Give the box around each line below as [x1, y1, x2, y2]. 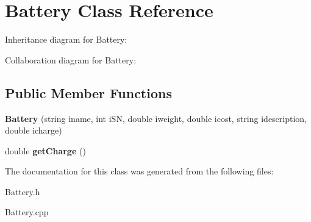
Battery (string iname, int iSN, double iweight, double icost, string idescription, [5, 112, 307, 124]
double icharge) [5, 124, 62, 137]
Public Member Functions [5, 83, 172, 102]
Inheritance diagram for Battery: [5, 33, 127, 46]
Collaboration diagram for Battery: [5, 53, 137, 66]
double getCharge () [5, 144, 86, 157]
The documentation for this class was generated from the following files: [5, 165, 274, 177]
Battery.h [5, 185, 40, 198]
